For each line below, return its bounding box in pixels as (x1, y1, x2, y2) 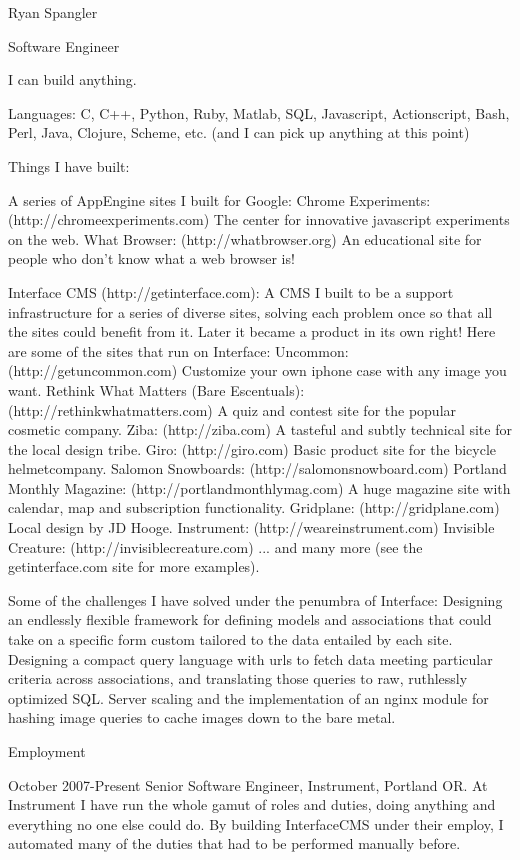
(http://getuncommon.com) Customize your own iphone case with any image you (8, 360, 507, 381)
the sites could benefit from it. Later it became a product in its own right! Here (8, 321, 496, 342)
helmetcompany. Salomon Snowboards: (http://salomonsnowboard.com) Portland (8, 458, 507, 479)
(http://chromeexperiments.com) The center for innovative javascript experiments (8, 209, 510, 230)
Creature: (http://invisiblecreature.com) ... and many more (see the (8, 536, 423, 557)
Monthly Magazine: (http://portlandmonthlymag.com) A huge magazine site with (8, 477, 511, 498)
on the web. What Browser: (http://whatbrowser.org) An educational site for (8, 228, 482, 249)
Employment (8, 741, 86, 761)
